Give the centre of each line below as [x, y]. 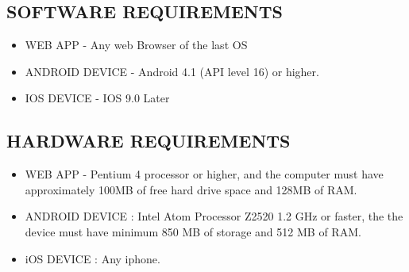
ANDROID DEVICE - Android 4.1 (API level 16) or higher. [172, 71]
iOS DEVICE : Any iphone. [93, 258]
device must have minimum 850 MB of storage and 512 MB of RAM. [193, 231]
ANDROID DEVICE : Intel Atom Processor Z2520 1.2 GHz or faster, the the [214, 216]
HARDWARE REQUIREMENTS [149, 141]
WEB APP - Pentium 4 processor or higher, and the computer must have [204, 174]
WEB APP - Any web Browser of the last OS [136, 45]
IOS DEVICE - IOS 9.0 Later [97, 98]
